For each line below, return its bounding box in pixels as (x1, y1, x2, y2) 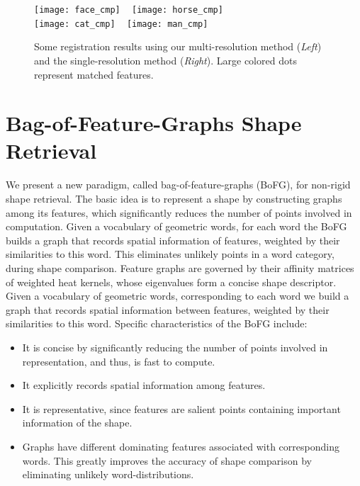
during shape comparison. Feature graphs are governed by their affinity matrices (6, 260, 354, 275)
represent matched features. (34, 67, 154, 81)
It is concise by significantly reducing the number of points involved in (22, 339, 328, 354)
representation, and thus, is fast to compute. (22, 354, 215, 368)
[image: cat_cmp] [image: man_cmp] (34, 18, 208, 29)
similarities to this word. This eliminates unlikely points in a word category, (6, 247, 334, 261)
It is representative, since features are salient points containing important (22, 401, 341, 416)
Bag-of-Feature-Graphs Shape (6, 108, 302, 137)
